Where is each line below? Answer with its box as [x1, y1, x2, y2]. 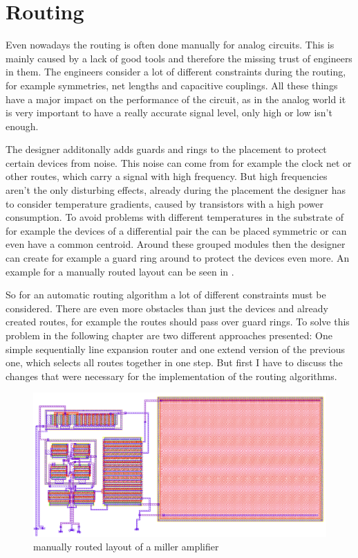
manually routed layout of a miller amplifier [33, 539, 219, 554]
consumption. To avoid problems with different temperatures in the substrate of [6, 210, 344, 224]
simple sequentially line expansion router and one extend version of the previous [6, 341, 345, 356]
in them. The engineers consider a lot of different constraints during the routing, [6, 64, 346, 79]
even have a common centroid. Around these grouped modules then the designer [6, 237, 346, 251]
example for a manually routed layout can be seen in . [6, 264, 234, 278]
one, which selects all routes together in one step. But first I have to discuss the [6, 355, 343, 370]
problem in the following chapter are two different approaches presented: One [6, 328, 332, 342]
